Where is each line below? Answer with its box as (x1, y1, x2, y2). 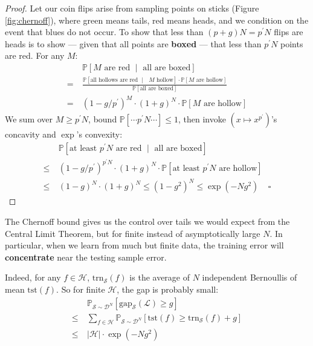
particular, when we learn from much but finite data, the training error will (5, 239, 284, 251)
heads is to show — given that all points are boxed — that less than (5, 37, 262, 50)
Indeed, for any (5, 271, 61, 284)
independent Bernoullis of (202, 271, 297, 284)
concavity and (5, 128, 56, 141)
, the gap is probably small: (117, 282, 219, 295)
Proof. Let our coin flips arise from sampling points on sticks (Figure (5, 2, 259, 14)
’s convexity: (76, 128, 123, 141)
